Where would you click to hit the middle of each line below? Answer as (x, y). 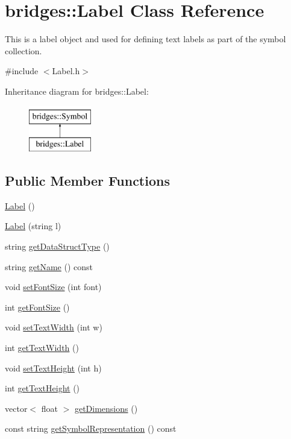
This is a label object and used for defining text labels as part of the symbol (145, 39)
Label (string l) (33, 226)
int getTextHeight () (42, 388)
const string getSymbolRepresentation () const (91, 428)
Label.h (66, 71)
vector (16, 408)
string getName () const (49, 266)
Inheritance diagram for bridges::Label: (77, 91)
